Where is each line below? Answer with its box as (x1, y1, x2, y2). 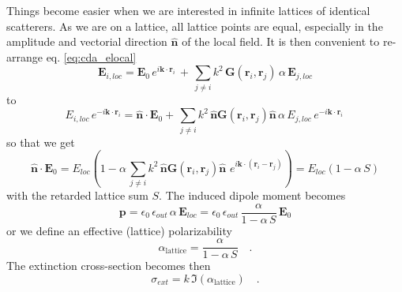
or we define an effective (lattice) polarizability (6, 222, 232, 238)
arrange (6, 48, 43, 65)
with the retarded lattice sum (6, 186, 148, 203)
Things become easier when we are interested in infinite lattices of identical (6, 2, 370, 18)
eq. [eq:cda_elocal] (46, 48, 137, 65)
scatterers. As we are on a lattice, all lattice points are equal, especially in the (6, 17, 383, 34)
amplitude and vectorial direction (6, 33, 167, 50)
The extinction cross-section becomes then (6, 257, 211, 274)
